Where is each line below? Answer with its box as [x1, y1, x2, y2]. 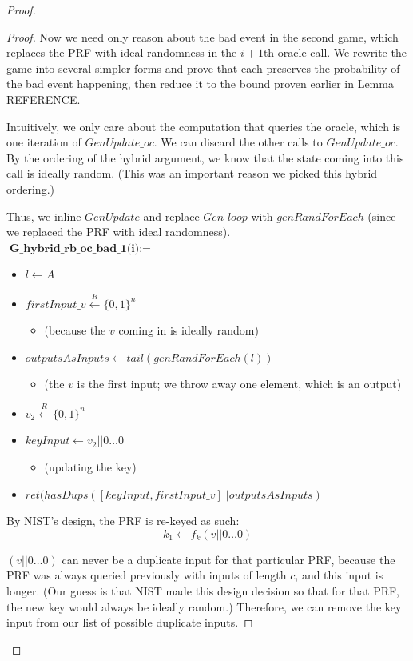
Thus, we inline [6, 207, 81, 224]
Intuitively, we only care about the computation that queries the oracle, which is [6, 118, 400, 134]
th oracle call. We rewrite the [263, 44, 407, 61]
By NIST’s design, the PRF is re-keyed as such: [6, 512, 240, 529]
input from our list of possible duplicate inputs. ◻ [6, 614, 253, 631]
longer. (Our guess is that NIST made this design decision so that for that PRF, [6, 583, 400, 599]
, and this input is [295, 567, 383, 583]
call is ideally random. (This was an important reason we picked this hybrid [6, 165, 378, 182]
